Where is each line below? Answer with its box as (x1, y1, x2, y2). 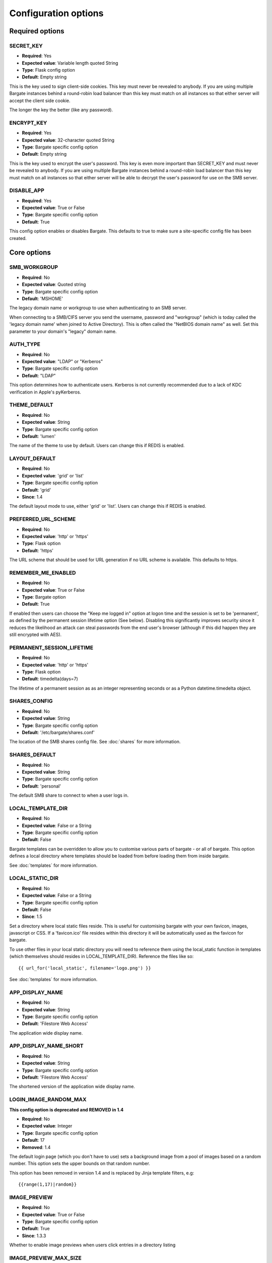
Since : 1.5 (22, 913, 43, 919)
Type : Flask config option (22, 67, 75, 73)
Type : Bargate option (22, 594, 66, 600)
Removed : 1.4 (22, 1144, 51, 1150)
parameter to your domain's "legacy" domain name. (9, 328, 117, 334)
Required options (9, 27, 65, 35)
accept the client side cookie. (9, 98, 71, 104)
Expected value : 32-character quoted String (22, 137, 114, 143)
